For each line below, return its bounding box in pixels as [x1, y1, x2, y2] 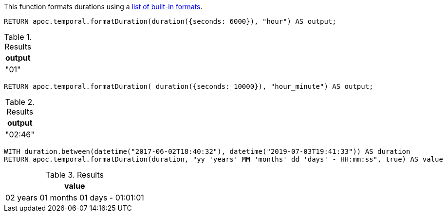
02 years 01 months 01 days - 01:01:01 [5, 193, 144, 202]
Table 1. [4, 32, 32, 42]
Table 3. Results [45, 170, 104, 180]
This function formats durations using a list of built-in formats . [4, 2, 203, 11]
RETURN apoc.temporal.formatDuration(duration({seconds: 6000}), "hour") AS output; [4, 17, 336, 25]
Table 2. [5, 97, 35, 107]
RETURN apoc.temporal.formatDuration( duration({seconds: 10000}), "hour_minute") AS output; [4, 83, 373, 90]
